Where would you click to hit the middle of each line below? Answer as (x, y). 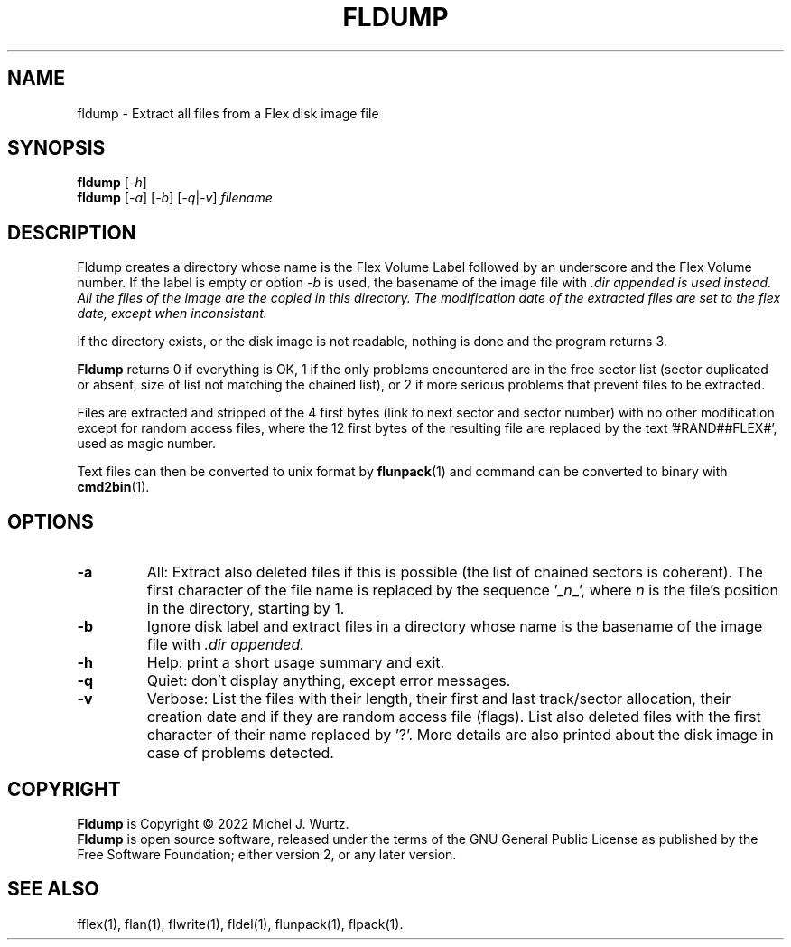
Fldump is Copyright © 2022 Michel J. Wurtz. (213, 823)
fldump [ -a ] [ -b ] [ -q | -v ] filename (175, 198)
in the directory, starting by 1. (246, 609)
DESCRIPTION (72, 232)
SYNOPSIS (56, 148)
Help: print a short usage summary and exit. (296, 663)
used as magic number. (146, 444)
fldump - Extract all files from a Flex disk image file (228, 113)
